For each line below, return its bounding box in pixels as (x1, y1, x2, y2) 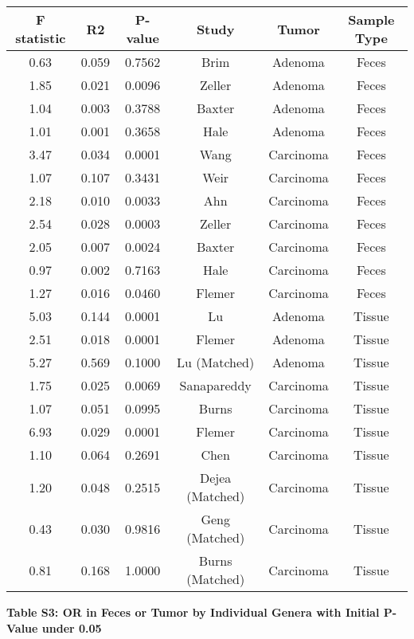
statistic (15, 29, 66, 47)
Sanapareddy (179, 376, 252, 394)
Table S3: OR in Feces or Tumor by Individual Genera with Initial (6, 604, 380, 620)
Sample (348, 10, 395, 29)
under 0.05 (41, 619, 102, 636)
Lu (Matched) (177, 353, 255, 371)
